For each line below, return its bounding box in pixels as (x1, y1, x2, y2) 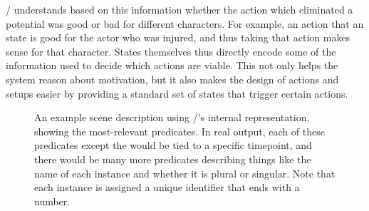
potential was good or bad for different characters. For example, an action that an (6, 16, 364, 31)
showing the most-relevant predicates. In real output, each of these (34, 123, 325, 138)
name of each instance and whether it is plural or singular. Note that (34, 165, 336, 180)
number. (34, 193, 71, 208)
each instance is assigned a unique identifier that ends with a (34, 180, 300, 195)
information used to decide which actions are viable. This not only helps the (6, 58, 338, 73)
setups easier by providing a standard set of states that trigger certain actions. (6, 86, 348, 101)
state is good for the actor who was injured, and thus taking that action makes (6, 30, 350, 45)
